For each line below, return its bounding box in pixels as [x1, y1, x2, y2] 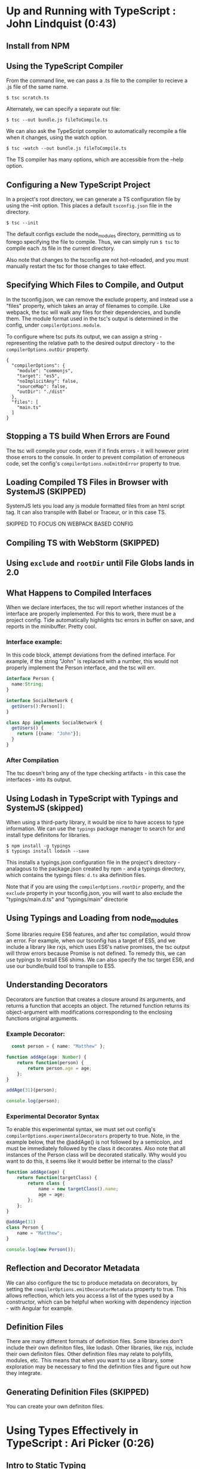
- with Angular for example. [6, 1304, 73, 1311]
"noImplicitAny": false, [17, 378, 79, 384]
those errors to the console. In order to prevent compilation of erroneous [6, 454, 185, 461]
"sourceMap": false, [17, 383, 68, 389]
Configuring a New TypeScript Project [6, 180, 151, 190]
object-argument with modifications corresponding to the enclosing [6, 1008, 173, 1015]
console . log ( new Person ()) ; [6, 1246, 76, 1253]
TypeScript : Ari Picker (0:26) [6, 1437, 155, 1450]
